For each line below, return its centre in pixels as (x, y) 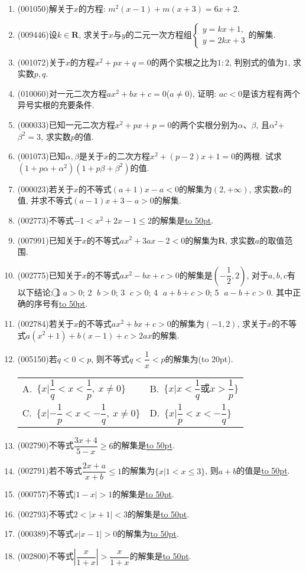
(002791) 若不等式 (50, 470)
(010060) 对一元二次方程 (62, 93)
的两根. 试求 (258, 156)
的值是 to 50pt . (263, 470)
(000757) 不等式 (45, 494)
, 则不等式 (110, 358)
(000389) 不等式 (45, 534)
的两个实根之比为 (184, 62)
